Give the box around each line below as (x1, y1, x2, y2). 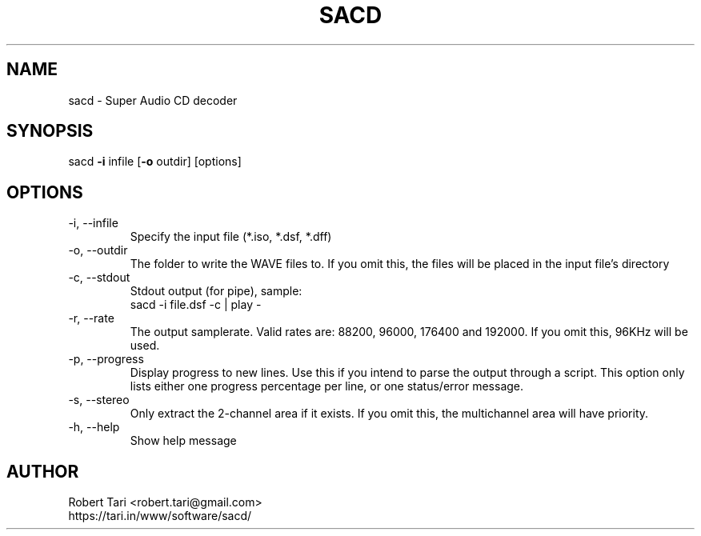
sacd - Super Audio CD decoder (68, 93, 238, 107)
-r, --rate (68, 311, 114, 326)
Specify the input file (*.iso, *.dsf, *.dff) (130, 230, 332, 244)
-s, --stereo (68, 393, 130, 407)
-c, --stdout (68, 270, 130, 285)
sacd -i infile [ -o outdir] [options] (68, 154, 242, 169)
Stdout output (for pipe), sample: (130, 284, 302, 298)
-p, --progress (68, 352, 144, 366)
